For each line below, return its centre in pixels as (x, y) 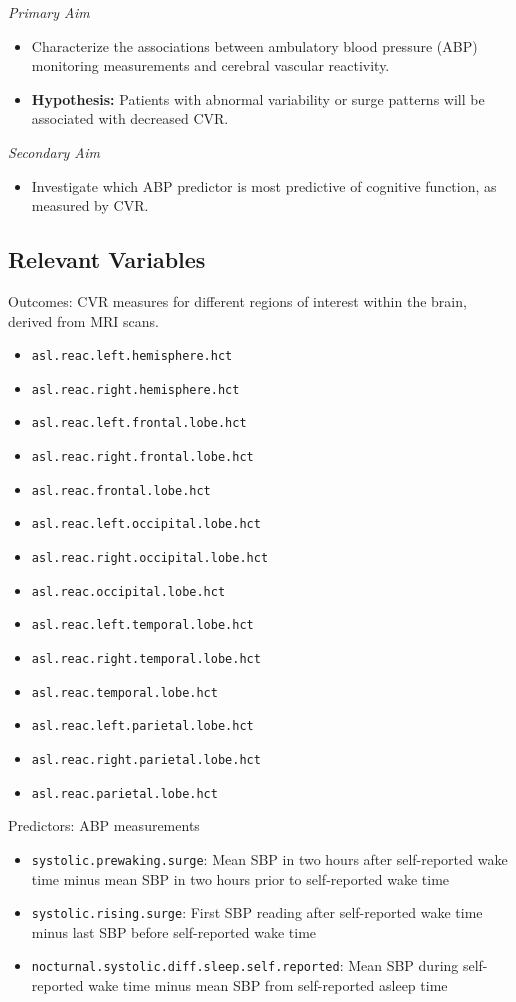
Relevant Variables (107, 259)
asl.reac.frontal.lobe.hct (121, 490)
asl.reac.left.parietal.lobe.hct (142, 726)
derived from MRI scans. (83, 320)
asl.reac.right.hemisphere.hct (135, 389)
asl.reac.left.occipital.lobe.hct (146, 524)
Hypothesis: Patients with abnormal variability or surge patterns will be (258, 98)
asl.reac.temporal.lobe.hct (124, 692)
